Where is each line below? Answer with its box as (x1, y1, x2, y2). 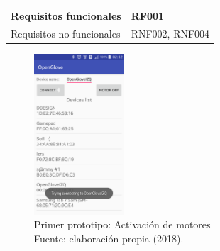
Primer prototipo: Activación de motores (34, 217, 211, 232)
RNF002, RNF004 (131, 26, 210, 41)
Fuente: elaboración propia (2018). (34, 230, 184, 245)
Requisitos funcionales (11, 8, 121, 23)
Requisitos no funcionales (11, 26, 121, 41)
